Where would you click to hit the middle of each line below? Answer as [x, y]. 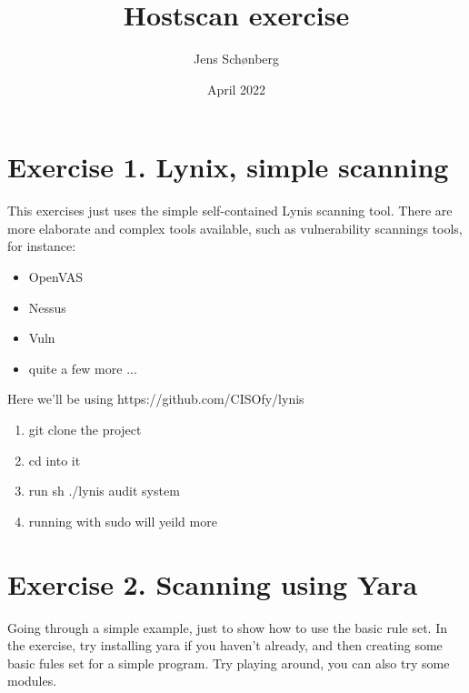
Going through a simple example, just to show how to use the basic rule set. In [227, 627]
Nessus [47, 307]
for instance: [42, 246]
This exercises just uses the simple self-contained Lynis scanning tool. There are [230, 211]
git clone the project [85, 429]
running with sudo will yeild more [123, 521]
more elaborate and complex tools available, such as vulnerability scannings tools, [235, 228]
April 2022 [236, 89]
